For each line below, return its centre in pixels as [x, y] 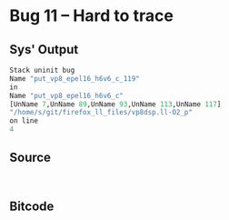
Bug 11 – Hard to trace [92, 16]
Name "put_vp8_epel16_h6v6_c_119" [75, 78]
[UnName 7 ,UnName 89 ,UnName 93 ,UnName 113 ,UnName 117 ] [115, 104]
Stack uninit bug [42, 70]
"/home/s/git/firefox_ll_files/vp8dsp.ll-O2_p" [101, 113]
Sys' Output [44, 50]
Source [30, 158]
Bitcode [32, 207]
